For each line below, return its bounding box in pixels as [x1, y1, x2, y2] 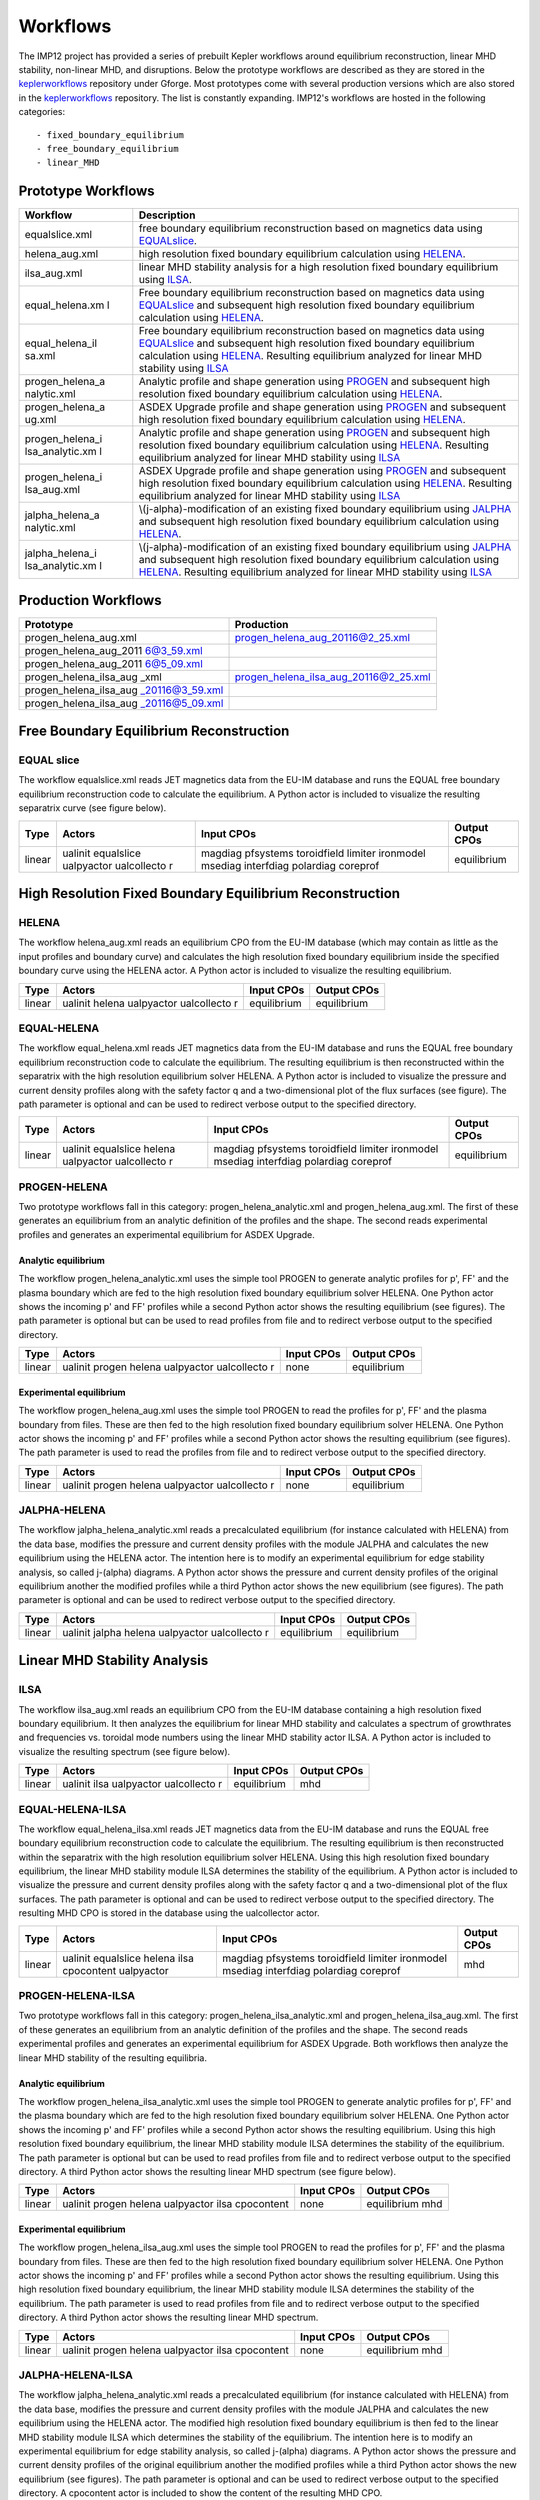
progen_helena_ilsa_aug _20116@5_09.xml [24, 696, 224, 710]
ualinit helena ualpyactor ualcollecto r [61, 996, 239, 1010]
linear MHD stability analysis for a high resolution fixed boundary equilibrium [138, 260, 499, 274]
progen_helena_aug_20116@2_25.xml [234, 630, 410, 644]
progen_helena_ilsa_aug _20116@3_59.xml [24, 683, 224, 697]
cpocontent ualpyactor [61, 1963, 169, 1977]
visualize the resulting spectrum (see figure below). [18, 1745, 231, 1757]
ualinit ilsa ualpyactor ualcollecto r [61, 1777, 223, 1791]
